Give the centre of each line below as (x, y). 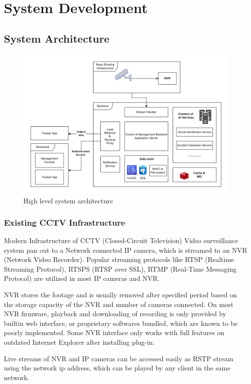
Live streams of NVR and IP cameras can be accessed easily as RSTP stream (119, 358)
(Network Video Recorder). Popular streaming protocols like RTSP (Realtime (119, 259)
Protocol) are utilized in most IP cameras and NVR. (82, 278)
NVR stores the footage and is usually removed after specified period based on (120, 294)
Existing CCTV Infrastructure (65, 222)
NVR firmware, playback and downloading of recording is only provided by (115, 314)
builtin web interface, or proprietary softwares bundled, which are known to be (121, 323)
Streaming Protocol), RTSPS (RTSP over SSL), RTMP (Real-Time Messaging (120, 269)
